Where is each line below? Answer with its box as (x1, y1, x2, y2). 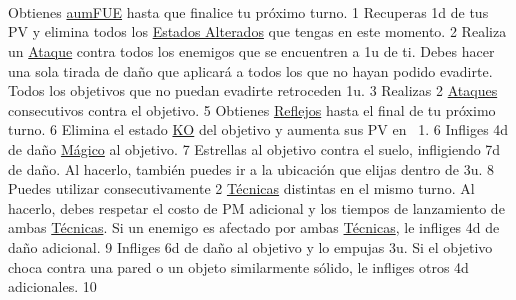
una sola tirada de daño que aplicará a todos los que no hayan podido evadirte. (8, 60, 493, 81)
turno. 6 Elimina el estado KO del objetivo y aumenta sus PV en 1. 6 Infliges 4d (8, 119, 509, 140)
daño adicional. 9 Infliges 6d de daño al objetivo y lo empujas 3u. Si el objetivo (8, 236, 493, 257)
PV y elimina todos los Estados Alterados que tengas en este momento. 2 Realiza (8, 21, 507, 42)
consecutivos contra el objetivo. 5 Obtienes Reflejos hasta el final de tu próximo (8, 99, 496, 120)
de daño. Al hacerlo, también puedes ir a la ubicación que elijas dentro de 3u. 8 (8, 158, 494, 179)
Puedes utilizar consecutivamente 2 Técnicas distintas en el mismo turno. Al (8, 178, 475, 199)
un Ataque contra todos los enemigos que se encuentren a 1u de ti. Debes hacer (8, 40, 495, 61)
